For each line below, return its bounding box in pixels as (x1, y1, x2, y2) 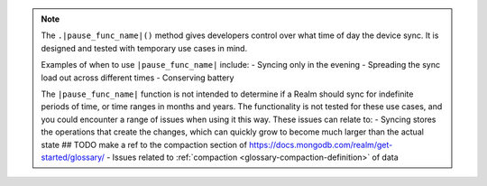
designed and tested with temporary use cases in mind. (41, 42, 248, 53)
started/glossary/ (41, 152, 106, 163)
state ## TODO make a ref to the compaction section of (41, 139, 248, 150)
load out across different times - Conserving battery (41, 72, 234, 83)
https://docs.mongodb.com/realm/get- (249, 139, 393, 150)
